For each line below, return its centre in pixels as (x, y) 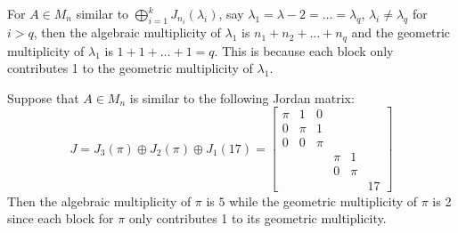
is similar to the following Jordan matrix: (242, 97)
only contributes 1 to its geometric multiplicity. (258, 218)
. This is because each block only (304, 50)
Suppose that (43, 97)
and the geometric (401, 32)
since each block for (61, 218)
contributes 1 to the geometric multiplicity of (130, 68)
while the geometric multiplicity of (323, 201)
